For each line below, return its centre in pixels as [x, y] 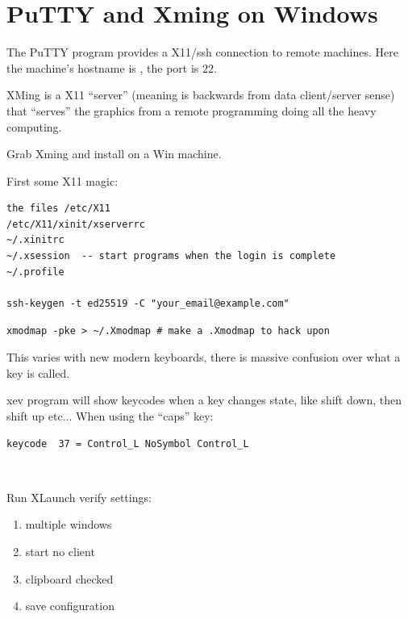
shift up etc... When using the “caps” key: [110, 415]
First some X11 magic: [62, 180]
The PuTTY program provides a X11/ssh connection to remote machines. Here [202, 52]
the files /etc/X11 [58, 209]
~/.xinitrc [35, 240]
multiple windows [69, 524]
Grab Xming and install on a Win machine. [114, 154]
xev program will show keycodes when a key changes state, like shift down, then [204, 400]
